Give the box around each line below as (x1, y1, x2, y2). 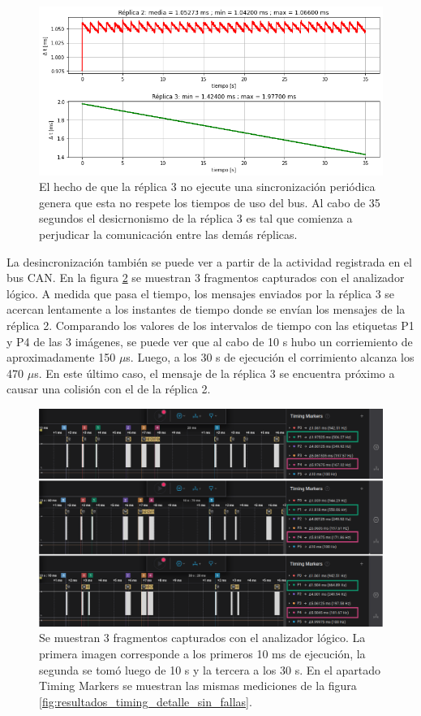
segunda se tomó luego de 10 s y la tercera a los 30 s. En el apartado (39, 661, 381, 678)
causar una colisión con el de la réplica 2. (6, 380, 211, 397)
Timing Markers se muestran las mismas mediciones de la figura (39, 677, 357, 694)
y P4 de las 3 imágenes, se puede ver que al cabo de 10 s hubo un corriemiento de (6, 332, 413, 349)
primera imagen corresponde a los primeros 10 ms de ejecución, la (39, 644, 366, 662)
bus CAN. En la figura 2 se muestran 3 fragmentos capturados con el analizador (6, 269, 405, 286)
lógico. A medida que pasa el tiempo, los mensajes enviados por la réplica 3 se (6, 284, 395, 302)
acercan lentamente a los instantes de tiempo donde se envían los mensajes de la (6, 301, 406, 318)
